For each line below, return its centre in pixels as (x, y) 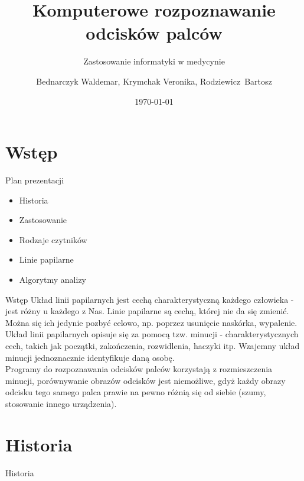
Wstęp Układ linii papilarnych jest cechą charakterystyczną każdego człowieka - (150, 299)
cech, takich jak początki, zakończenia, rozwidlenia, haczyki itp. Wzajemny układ (153, 345)
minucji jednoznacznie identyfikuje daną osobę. (90, 357)
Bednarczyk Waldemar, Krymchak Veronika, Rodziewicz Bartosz (154, 81)
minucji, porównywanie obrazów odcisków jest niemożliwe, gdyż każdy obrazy (146, 380)
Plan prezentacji (35, 180)
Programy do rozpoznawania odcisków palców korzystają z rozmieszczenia (139, 369)
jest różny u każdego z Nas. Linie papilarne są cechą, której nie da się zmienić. (147, 311)
